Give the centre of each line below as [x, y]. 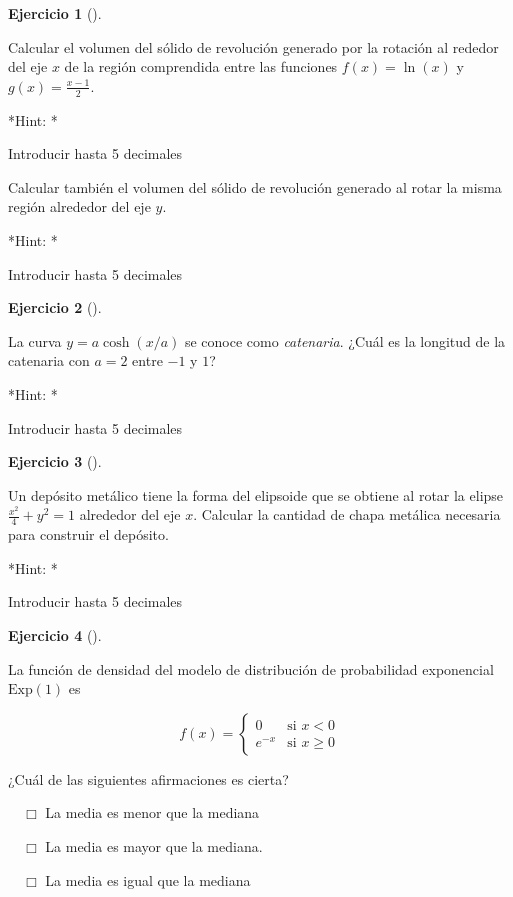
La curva [35, 340]
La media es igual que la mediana [148, 879]
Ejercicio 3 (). [55, 461]
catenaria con [49, 360]
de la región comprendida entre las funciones [201, 66]
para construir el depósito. [88, 534]
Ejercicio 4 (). [55, 634]
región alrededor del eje [79, 206]
